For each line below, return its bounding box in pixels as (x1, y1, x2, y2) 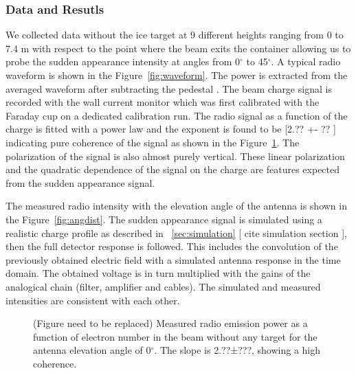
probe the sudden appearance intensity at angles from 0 (5, 54, 241, 69)
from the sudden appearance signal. (5, 175, 155, 190)
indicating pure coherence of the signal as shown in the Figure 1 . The (5, 135, 300, 149)
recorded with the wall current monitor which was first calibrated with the (5, 95, 320, 109)
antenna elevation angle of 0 (33, 343, 151, 357)
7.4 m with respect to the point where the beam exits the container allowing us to (5, 41, 351, 55)
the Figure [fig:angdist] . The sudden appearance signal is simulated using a (5, 212, 322, 226)
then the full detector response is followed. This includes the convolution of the (5, 239, 338, 253)
